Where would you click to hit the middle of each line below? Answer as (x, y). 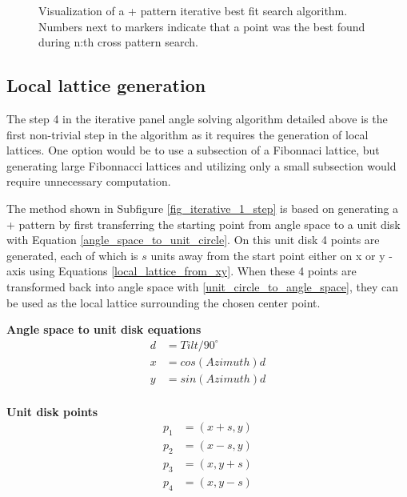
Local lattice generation (106, 85)
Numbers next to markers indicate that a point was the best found (202, 26)
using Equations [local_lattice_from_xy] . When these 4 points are (193, 271)
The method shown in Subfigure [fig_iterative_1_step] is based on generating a (203, 208)
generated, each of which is (72, 255)
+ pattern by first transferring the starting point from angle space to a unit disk (203, 224)
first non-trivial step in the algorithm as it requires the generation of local (188, 134)
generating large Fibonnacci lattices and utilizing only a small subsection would (202, 165)
